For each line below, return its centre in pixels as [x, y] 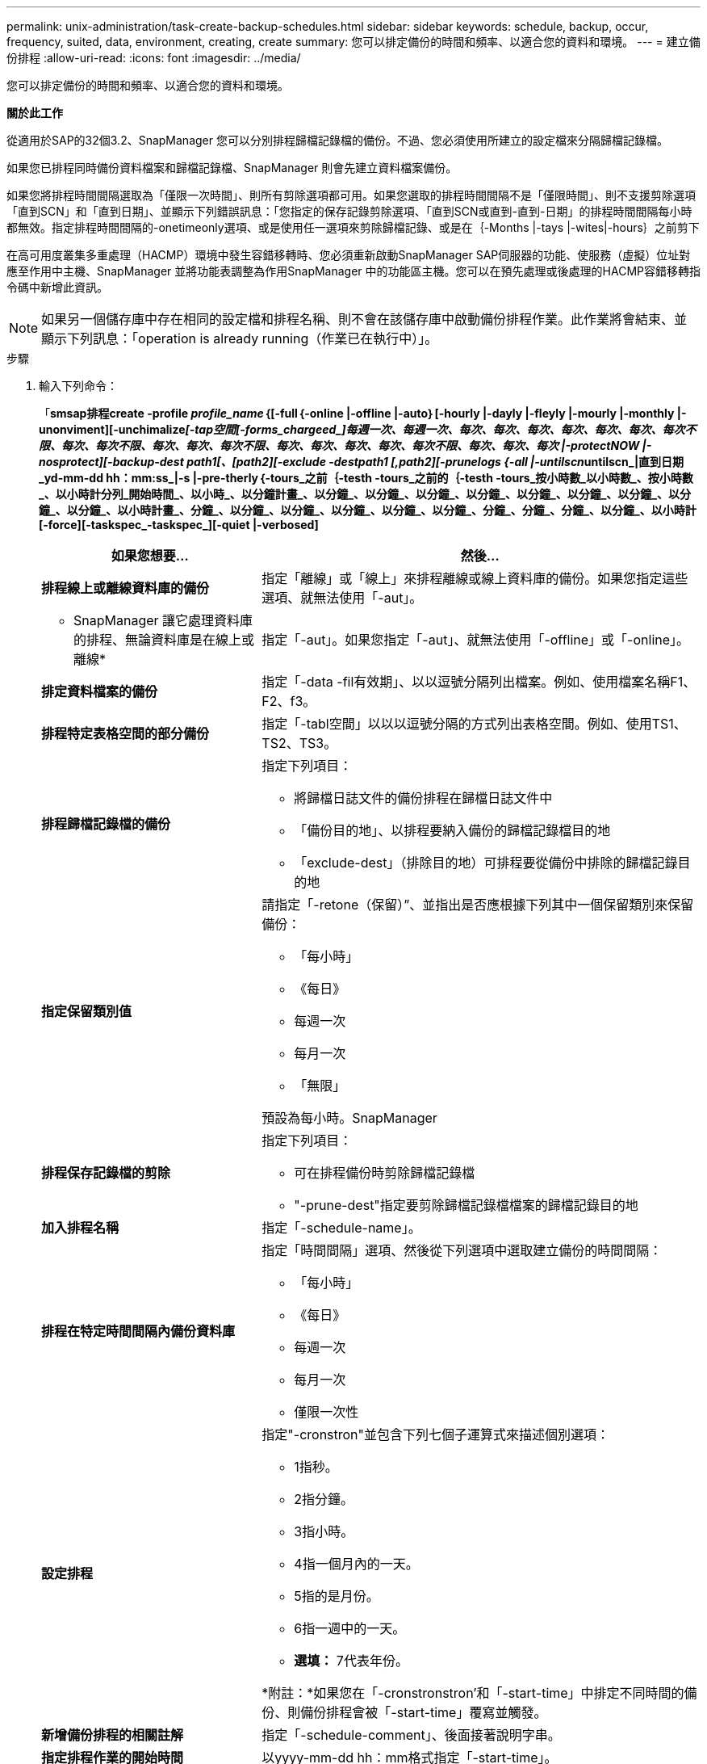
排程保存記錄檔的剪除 [106, 1173]
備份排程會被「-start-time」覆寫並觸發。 [424, 1712]
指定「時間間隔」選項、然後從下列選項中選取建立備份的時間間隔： [462, 1250]
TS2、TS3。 [299, 743]
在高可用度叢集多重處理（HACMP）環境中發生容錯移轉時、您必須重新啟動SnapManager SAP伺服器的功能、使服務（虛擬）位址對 [349, 255]
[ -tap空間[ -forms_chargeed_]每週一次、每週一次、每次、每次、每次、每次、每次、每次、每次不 [441, 429]
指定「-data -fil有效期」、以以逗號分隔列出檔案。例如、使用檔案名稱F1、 [479, 682]
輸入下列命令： [78, 386]
